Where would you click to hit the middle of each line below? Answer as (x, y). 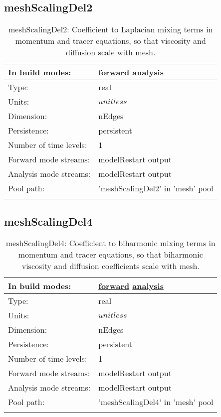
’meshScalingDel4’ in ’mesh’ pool (156, 402)
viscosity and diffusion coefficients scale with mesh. (110, 266)
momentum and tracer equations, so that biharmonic (110, 255)
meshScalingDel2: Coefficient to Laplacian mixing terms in (110, 29)
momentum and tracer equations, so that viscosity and (110, 41)
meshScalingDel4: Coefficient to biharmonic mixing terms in (110, 243)
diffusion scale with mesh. (111, 52)
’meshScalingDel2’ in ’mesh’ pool (156, 188)
